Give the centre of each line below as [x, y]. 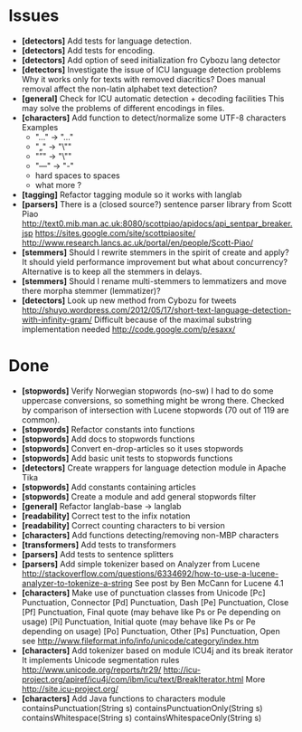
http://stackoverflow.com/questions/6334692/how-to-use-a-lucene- [150, 573]
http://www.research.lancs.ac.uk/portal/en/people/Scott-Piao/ [137, 242]
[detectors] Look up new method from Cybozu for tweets [129, 300]
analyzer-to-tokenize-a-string [77, 583]
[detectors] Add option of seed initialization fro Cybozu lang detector [151, 60]
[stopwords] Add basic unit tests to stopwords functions [127, 458]
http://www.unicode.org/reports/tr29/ [91, 670]
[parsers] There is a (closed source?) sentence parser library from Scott [156, 204]
